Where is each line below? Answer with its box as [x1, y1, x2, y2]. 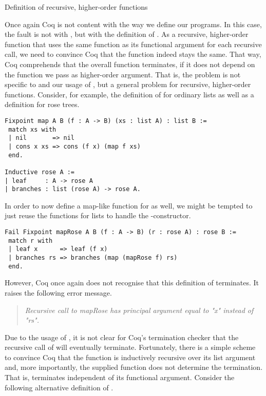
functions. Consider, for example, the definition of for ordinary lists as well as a [5, 89, 254, 99]
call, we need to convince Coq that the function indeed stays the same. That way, [5, 49, 261, 59]
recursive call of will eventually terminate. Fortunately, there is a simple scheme [5, 342, 256, 352]
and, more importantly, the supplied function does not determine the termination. [5, 362, 263, 372]
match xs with [8, 126, 56, 133]
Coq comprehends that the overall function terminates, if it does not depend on [5, 58, 255, 69]
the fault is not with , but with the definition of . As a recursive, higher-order [5, 29, 249, 39]
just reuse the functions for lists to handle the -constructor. [5, 210, 191, 221]
